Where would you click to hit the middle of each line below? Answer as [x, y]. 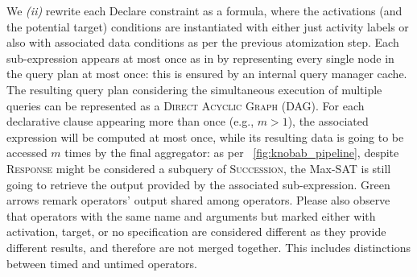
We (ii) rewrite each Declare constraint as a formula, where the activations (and [204, 10]
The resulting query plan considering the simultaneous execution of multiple [194, 89]
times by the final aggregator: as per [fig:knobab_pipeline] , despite [232, 153]
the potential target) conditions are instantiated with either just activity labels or [208, 26]
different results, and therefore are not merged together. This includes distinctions [209, 247]
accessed [27, 153]
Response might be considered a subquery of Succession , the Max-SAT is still [199, 168]
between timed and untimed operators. [102, 263]
